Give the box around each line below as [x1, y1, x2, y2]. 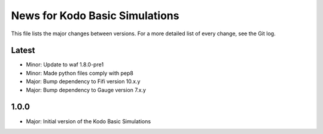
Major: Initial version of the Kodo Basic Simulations [26, 117, 151, 125]
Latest [11, 45, 35, 56]
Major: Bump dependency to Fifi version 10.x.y [26, 78, 141, 85]
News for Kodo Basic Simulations [11, 9, 179, 22]
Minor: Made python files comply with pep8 [26, 69, 134, 77]
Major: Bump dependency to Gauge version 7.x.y [26, 86, 147, 93]
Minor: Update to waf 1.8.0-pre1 [26, 61, 104, 68]
